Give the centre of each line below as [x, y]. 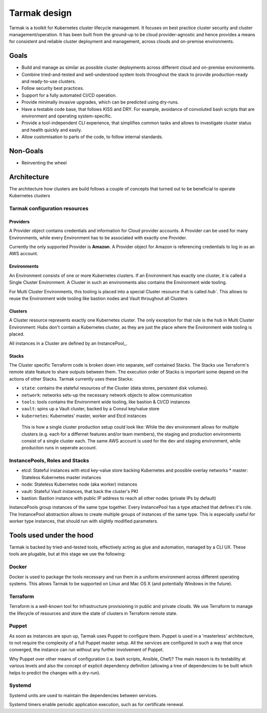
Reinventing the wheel [44, 163]
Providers [19, 221]
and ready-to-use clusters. [49, 81]
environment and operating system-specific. [67, 116]
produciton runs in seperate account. [59, 448]
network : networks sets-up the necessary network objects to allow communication [107, 395]
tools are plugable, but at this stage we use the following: [67, 554]
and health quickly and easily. [52, 130]
